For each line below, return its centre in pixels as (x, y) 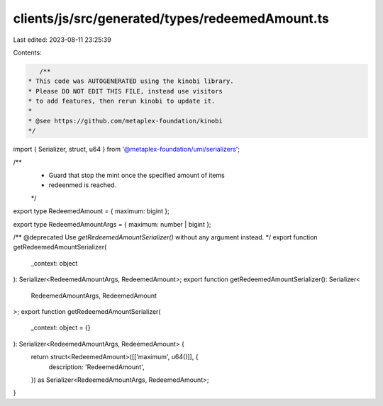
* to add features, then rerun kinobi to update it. (122, 101)
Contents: (27, 52)
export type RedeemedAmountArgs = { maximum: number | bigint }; (112, 224)
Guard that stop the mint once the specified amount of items (137, 175)
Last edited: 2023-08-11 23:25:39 (62, 40)
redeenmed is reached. (83, 185)
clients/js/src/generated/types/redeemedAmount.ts (171, 18)
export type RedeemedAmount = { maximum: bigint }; (91, 211)
